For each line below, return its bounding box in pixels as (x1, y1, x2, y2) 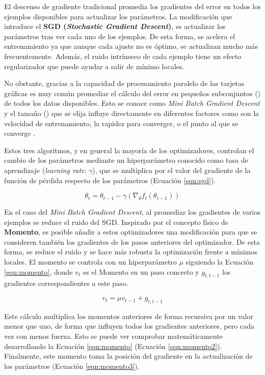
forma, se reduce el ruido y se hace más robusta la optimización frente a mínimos (4, 246, 257, 257)
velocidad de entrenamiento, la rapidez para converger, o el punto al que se (4, 118, 238, 128)
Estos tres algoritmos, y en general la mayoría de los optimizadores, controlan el (4, 145, 254, 155)
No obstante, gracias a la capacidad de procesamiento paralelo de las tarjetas (4, 78, 245, 89)
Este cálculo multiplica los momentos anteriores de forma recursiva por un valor (4, 310, 253, 321)
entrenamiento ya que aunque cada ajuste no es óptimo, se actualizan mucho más (4, 41, 258, 51)
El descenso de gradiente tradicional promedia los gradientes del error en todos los (4, 1, 261, 11)
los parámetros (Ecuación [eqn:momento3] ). (4, 360, 140, 371)
